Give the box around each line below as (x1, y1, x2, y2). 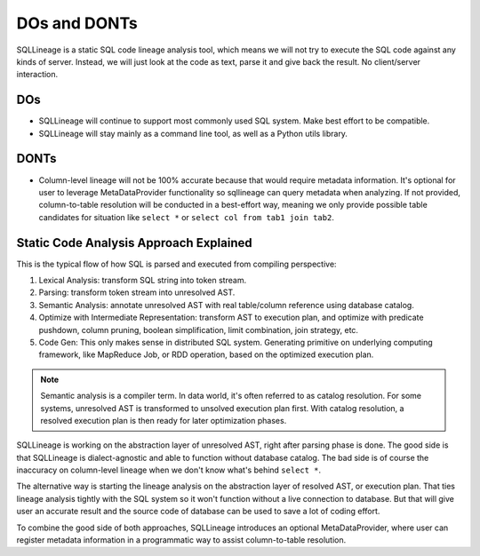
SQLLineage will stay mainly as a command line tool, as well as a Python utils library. (38, 128, 348, 139)
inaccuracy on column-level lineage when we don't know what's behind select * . (16, 465, 322, 475)
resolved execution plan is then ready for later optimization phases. (40, 415, 287, 425)
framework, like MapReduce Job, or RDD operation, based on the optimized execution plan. (38, 349, 374, 360)
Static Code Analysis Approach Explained (16, 235, 252, 250)
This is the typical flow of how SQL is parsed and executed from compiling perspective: (16, 258, 337, 269)
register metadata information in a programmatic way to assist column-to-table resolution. (16, 535, 347, 545)
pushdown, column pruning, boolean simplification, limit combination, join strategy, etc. (38, 324, 359, 335)
